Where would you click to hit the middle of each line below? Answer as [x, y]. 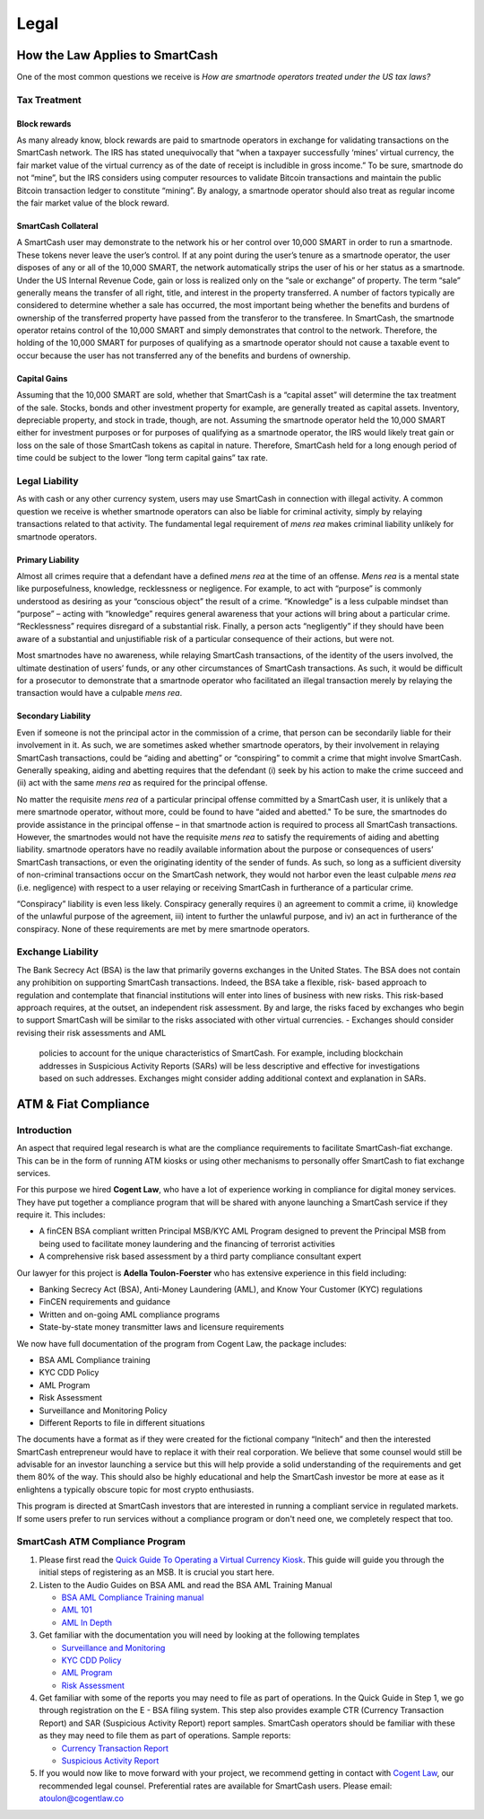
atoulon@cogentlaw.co [82, 1798]
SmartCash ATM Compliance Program [101, 1542]
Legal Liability [48, 480]
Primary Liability [48, 559]
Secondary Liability [54, 716]
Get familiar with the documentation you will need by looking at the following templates [199, 1635]
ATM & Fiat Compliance [83, 1104]
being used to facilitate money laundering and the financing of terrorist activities [187, 1243]
